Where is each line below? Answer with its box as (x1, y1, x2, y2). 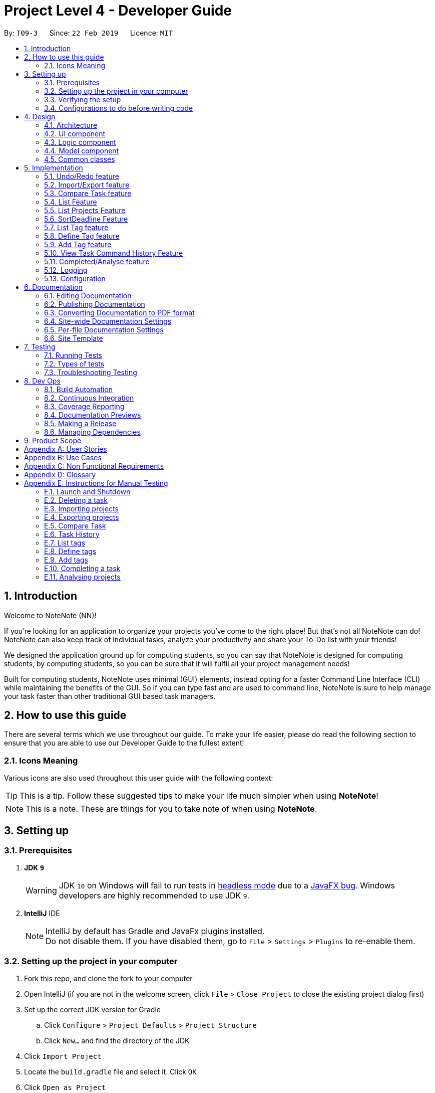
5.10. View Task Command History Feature (44, 248, 183, 257)
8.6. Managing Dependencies (44, 427, 141, 436)
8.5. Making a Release (44, 419, 117, 428)
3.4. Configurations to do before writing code (44, 103, 193, 112)
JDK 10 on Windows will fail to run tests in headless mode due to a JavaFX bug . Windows (59, 880, 395, 891)
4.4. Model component (44, 146, 119, 155)
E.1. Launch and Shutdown (44, 487, 131, 496)
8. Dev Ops (24, 376, 61, 385)
